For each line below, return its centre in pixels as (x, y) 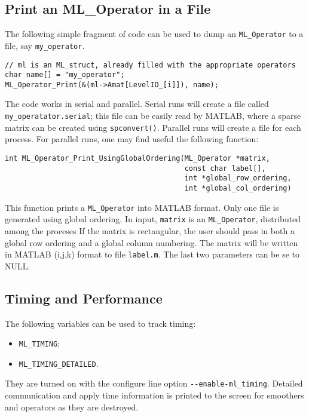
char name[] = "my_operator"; (65, 75)
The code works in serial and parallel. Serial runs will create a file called (137, 104)
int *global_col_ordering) (238, 188)
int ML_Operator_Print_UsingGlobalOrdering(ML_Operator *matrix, (137, 158)
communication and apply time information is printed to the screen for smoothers (154, 395)
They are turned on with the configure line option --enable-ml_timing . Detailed (154, 383)
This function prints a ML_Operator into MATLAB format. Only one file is (142, 207)
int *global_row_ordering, (238, 178)
